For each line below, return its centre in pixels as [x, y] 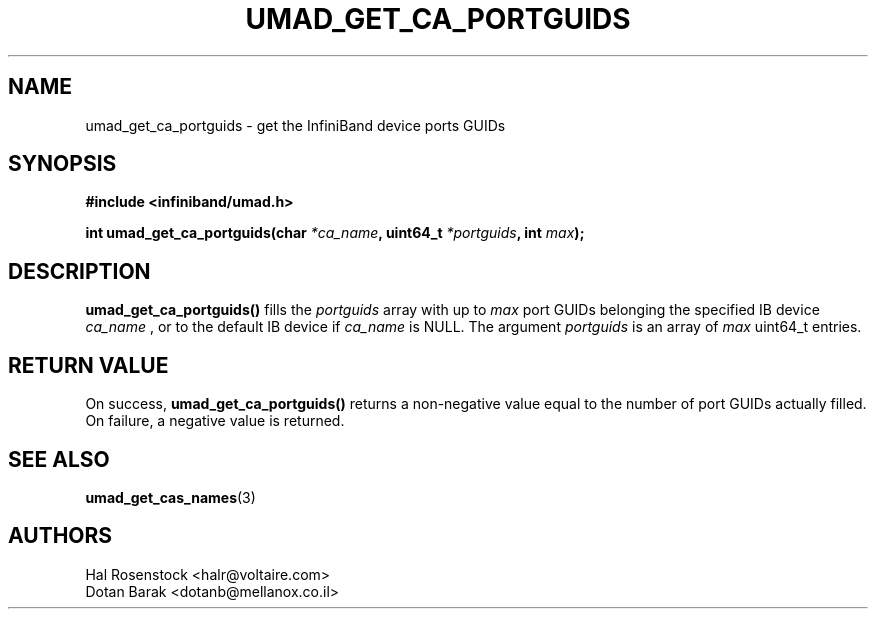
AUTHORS [60, 536]
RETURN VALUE [88, 365]
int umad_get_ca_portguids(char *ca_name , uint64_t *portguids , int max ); [335, 233]
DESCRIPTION [79, 271]
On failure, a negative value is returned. [215, 421]
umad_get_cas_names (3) [170, 497]
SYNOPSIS [62, 164]
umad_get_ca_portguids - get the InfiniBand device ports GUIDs [295, 125]
